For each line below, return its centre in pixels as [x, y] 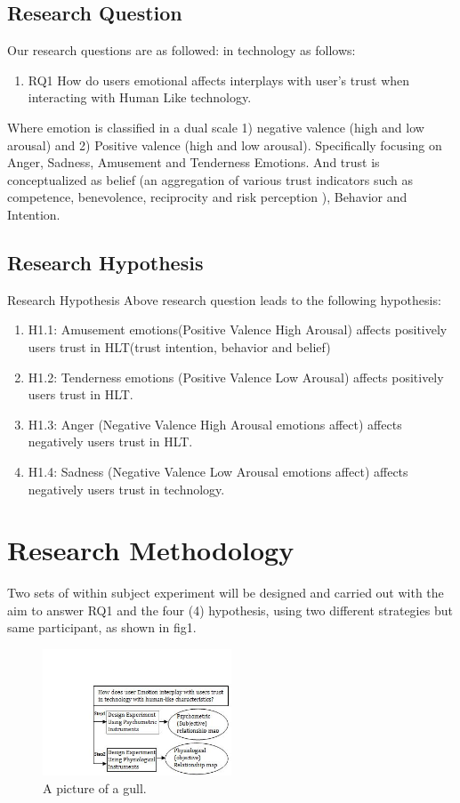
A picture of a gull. [95, 787]
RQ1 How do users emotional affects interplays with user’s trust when [219, 80]
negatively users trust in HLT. [110, 442]
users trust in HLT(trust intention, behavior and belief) [179, 346]
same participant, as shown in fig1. [102, 627]
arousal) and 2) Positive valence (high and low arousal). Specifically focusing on [225, 145]
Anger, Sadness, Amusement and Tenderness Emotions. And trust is [194, 162]
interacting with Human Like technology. [140, 97]
